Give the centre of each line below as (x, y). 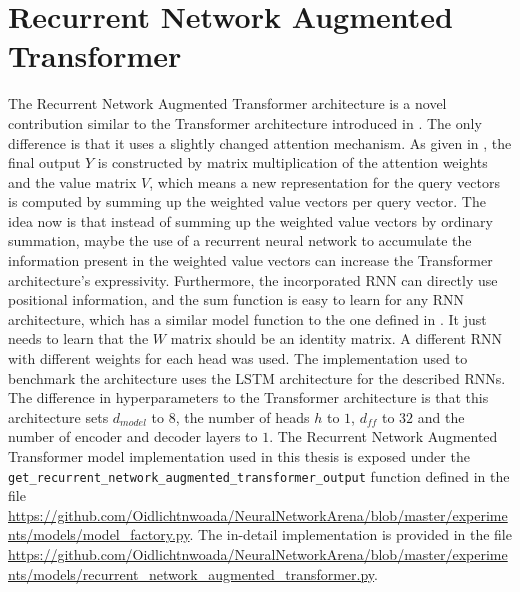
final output (44, 162)
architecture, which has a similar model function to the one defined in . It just (247, 318)
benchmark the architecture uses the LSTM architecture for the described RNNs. (257, 377)
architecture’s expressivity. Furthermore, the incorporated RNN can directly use (253, 279)
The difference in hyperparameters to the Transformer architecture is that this (248, 397)
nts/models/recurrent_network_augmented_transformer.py (191, 573)
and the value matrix (72, 181)
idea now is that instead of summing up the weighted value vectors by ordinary (250, 220)
